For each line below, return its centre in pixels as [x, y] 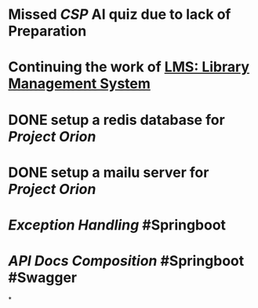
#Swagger [42, 278]
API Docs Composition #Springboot [126, 261]
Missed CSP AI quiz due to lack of [120, 15]
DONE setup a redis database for [116, 120]
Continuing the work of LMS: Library [129, 67]
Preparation [47, 31]
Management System [80, 84]
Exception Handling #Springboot [117, 225]
